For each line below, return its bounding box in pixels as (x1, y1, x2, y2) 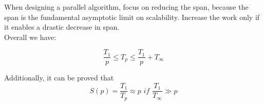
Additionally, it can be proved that (4, 72, 114, 83)
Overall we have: (4, 31, 56, 42)
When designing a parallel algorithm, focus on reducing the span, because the (4, 2, 249, 12)
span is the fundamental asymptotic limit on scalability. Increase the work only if (4, 11, 260, 22)
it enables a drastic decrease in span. (4, 22, 120, 32)
